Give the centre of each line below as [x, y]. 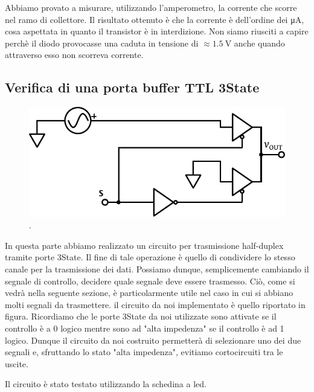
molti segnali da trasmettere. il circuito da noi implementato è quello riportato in [155, 304]
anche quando [259, 43]
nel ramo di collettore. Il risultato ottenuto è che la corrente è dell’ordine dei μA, [155, 19]
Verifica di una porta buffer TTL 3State [132, 87]
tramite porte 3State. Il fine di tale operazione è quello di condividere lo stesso [150, 257]
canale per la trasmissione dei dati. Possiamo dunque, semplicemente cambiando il [157, 268]
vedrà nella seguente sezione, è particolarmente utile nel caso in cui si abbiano [149, 293]
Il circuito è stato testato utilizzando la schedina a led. [106, 384]
